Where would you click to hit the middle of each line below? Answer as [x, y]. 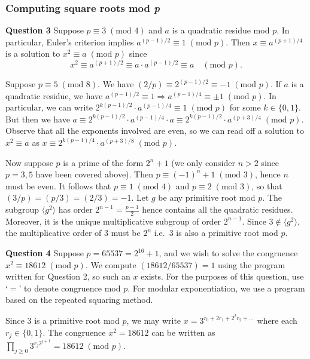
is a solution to [33, 53]
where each [277, 320]
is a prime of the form [103, 162]
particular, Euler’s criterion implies [70, 42]
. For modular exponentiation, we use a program [216, 288]
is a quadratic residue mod [221, 30]
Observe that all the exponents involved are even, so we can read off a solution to [155, 131]
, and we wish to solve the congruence [228, 253]
